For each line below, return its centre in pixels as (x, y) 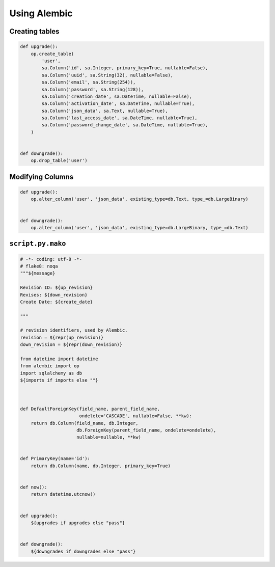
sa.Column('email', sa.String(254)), (89, 82)
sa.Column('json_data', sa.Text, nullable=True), (105, 111)
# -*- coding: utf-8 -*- (51, 259)
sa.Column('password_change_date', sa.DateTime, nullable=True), (125, 125)
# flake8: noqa (39, 266)
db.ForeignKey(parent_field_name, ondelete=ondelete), (146, 430)
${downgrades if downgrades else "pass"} (83, 551)
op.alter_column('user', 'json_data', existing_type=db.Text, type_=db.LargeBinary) (140, 199)
